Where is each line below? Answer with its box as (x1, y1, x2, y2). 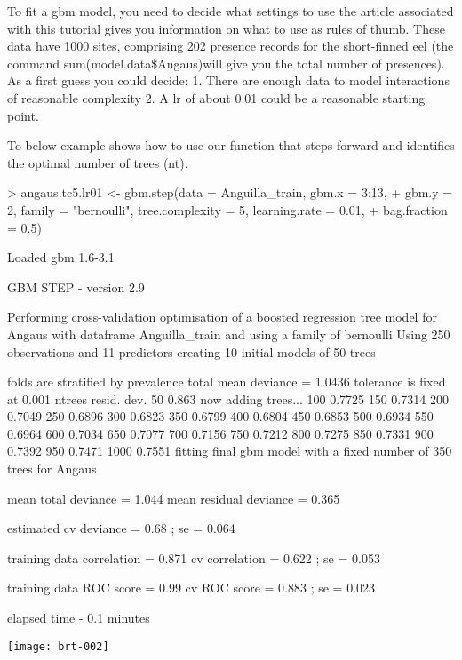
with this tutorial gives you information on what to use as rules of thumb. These (7, 19, 445, 37)
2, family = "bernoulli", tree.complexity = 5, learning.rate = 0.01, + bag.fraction (7, 200, 448, 219)
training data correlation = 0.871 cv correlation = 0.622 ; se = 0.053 (7, 548, 380, 567)
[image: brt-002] (7, 640, 109, 653)
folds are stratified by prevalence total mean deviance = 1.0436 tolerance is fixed (7, 372, 446, 391)
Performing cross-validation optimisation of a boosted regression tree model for (7, 307, 437, 326)
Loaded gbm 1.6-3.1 (7, 248, 115, 266)
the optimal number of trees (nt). (7, 153, 188, 171)
